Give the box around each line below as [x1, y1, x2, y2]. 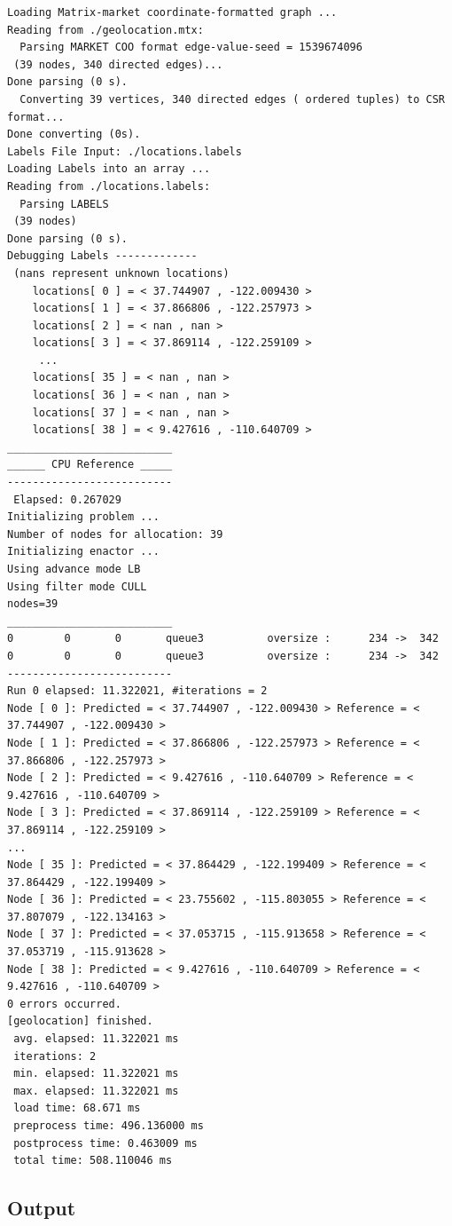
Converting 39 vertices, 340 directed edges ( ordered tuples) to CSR [19, 92, 445, 106]
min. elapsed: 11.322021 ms [13, 1067, 179, 1080]
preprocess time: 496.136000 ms [13, 1119, 204, 1132]
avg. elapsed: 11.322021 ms [13, 1032, 179, 1046]
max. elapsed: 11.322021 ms [13, 1084, 179, 1097]
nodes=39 [7, 597, 58, 611]
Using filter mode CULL [7, 580, 147, 593]
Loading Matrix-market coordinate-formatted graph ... [7, 6, 338, 19]
